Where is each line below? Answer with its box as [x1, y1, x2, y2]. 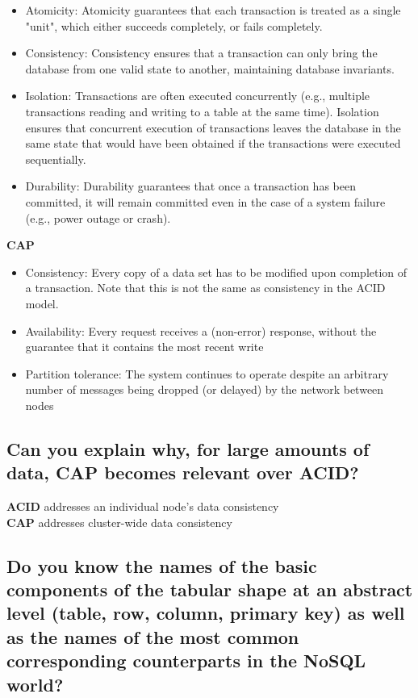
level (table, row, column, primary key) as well [6, 600, 405, 625]
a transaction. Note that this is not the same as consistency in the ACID [25, 279, 386, 296]
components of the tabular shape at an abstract [6, 577, 413, 602]
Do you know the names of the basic [6, 553, 317, 578]
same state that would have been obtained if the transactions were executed [25, 135, 401, 152]
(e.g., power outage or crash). [25, 209, 171, 226]
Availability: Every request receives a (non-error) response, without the [25, 322, 377, 339]
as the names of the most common [6, 624, 299, 649]
